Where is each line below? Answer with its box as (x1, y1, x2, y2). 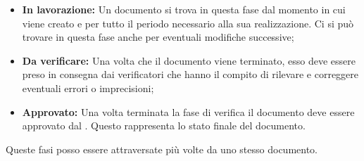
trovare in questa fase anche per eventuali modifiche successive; (22, 30, 294, 44)
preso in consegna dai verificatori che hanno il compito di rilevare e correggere (22, 67, 359, 82)
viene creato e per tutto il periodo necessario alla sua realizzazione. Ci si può (22, 15, 354, 30)
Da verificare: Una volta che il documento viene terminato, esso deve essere (22, 53, 356, 67)
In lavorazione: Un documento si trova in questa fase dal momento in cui (22, 2, 346, 16)
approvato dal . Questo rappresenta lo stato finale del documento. (22, 118, 306, 133)
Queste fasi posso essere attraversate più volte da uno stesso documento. (6, 141, 318, 156)
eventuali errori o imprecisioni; (22, 80, 154, 95)
